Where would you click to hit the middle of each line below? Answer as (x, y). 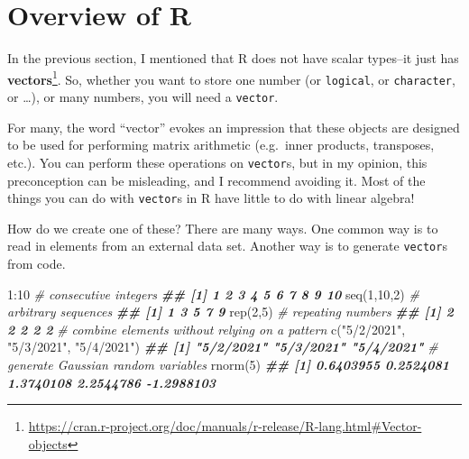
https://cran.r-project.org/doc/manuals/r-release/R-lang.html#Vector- (225, 426)
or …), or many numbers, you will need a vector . (143, 97)
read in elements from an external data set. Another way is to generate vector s (227, 246)
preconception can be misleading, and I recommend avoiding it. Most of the (216, 180)
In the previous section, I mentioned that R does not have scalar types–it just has (233, 58)
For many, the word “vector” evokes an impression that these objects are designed (234, 127)
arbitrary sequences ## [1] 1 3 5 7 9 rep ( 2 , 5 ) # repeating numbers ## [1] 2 (230, 312)
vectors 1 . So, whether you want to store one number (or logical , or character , (231, 78)
